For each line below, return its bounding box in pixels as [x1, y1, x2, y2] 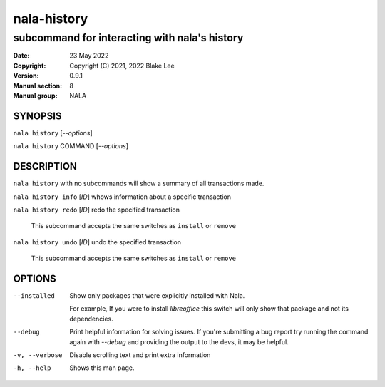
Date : [13, 51, 30, 60]
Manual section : [13, 81, 63, 90]
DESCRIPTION [13, 160, 78, 172]
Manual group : [13, 91, 58, 100]
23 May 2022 [69, 51, 109, 60]
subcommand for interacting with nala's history [13, 31, 244, 44]
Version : [13, 71, 39, 80]
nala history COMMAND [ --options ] [13, 142, 128, 150]
